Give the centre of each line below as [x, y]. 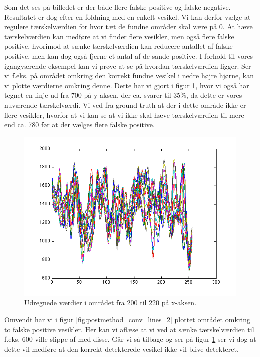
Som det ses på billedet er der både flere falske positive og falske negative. [117, 7]
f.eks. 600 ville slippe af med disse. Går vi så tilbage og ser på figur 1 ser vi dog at [130, 339]
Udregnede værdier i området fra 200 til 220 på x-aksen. [110, 303]
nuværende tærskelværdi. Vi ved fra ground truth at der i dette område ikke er [125, 104]
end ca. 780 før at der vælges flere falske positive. [79, 124]
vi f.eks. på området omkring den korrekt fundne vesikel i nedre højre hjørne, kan [129, 75]
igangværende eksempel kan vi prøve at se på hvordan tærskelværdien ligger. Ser [128, 65]
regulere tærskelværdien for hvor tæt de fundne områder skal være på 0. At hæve [128, 26]
